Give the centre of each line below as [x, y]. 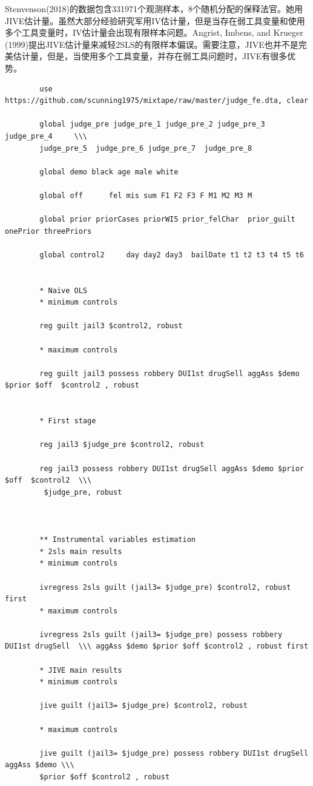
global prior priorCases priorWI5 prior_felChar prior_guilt [167, 220]
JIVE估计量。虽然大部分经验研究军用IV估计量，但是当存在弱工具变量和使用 [155, 20]
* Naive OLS [64, 290]
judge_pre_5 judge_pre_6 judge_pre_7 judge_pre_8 [146, 148]
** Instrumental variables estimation [117, 540]
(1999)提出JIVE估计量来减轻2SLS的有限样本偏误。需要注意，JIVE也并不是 [152, 44]
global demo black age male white [109, 172]
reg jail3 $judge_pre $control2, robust [122, 445]
